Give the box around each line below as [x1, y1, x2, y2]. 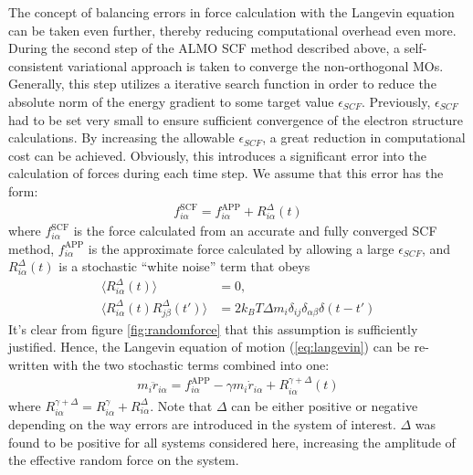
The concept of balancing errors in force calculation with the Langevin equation [8, 3, 455, 21]
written [8, 354, 49, 374]
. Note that [150, 396, 213, 415]
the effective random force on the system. [8, 450, 239, 470]
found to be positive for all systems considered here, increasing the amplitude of [8, 432, 456, 451]
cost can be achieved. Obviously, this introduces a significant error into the [8, 145, 426, 164]
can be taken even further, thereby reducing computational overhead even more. [8, 20, 457, 39]
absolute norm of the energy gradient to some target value [8, 91, 334, 111]
